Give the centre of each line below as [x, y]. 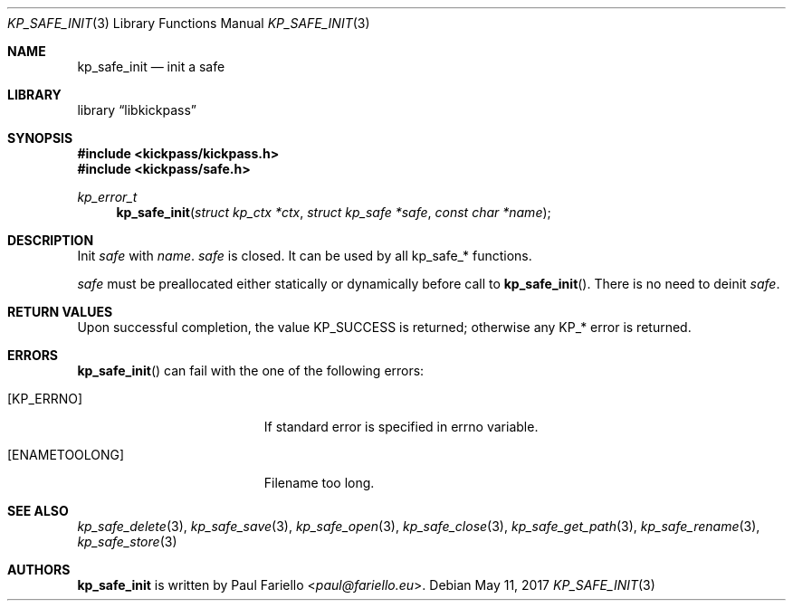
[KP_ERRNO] [45, 399]
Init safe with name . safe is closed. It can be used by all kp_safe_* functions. [305, 256]
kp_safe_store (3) [127, 541]
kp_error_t [107, 197]
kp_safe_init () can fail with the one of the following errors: [251, 370]
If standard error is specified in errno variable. [401, 427]
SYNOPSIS [40, 138]
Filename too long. [319, 483]
